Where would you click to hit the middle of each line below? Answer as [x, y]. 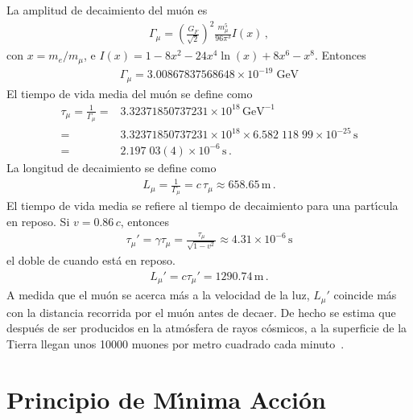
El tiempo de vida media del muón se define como [130, 93]
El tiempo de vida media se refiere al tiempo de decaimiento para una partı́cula [202, 206]
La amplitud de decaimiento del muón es [107, 10]
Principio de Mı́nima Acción [166, 399]
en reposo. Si [38, 221]
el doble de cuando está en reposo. [91, 260]
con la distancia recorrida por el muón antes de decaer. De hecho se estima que [201, 312]
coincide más [365, 295]
